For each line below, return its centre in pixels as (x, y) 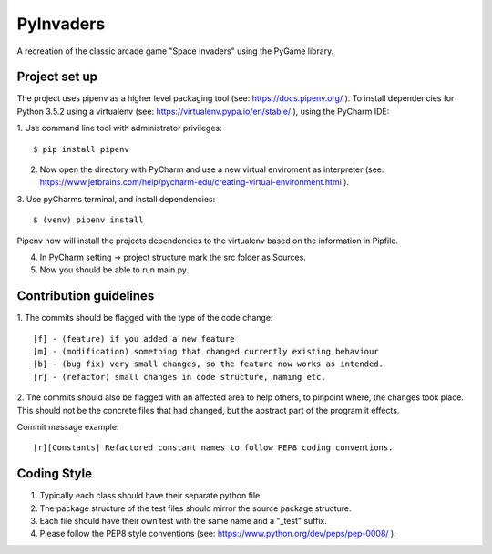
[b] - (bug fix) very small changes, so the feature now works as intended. (209, 364)
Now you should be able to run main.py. (114, 270)
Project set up (57, 77)
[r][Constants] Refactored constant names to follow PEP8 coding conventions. (213, 448)
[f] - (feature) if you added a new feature (134, 339)
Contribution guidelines (86, 296)
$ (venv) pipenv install (88, 220)
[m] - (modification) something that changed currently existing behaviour (206, 352)
